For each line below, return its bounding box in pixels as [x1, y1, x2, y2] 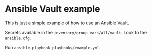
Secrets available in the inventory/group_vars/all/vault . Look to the [5, 29, 147, 35]
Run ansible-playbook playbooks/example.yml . [5, 44, 101, 50]
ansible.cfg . [5, 35, 31, 41]
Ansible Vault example [5, 3, 101, 15]
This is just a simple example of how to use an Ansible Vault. [5, 20, 129, 26]
